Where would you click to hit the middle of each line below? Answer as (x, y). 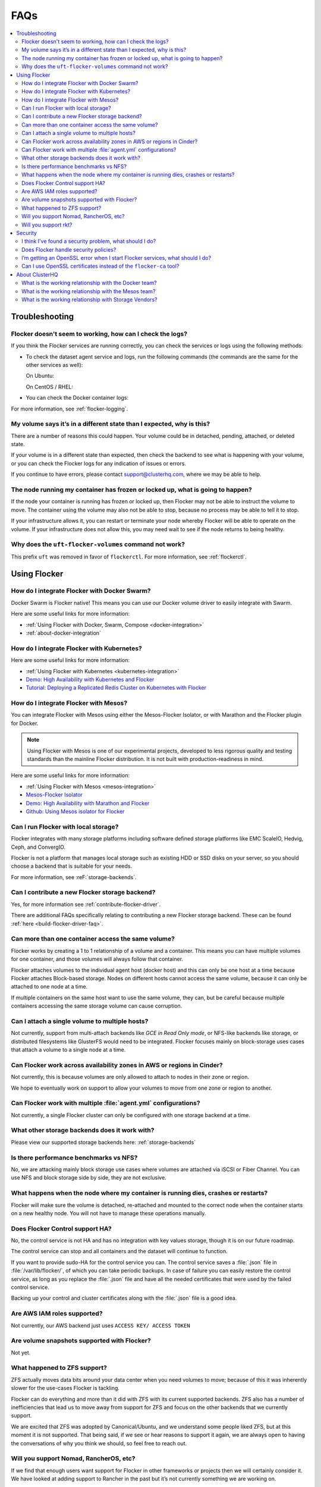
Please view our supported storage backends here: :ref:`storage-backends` (103, 1142)
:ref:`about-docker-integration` (63, 633)
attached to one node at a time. (49, 987)
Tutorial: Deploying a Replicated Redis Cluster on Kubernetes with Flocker (116, 688)
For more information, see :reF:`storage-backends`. (74, 877)
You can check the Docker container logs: (77, 398)
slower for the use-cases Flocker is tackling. (65, 1388)
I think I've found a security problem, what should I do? (89, 241)
